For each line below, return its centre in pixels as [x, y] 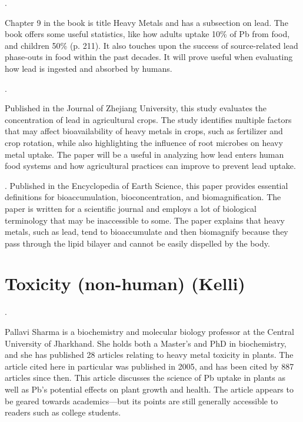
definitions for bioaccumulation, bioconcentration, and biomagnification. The [143, 197]
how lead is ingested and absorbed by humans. [89, 68]
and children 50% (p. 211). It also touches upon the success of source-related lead [151, 45]
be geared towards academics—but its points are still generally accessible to [141, 401]
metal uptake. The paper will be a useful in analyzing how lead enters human [144, 154]
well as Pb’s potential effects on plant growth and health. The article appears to [149, 389]
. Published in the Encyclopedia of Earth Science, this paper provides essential [146, 185]
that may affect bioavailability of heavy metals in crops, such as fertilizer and [144, 131]
